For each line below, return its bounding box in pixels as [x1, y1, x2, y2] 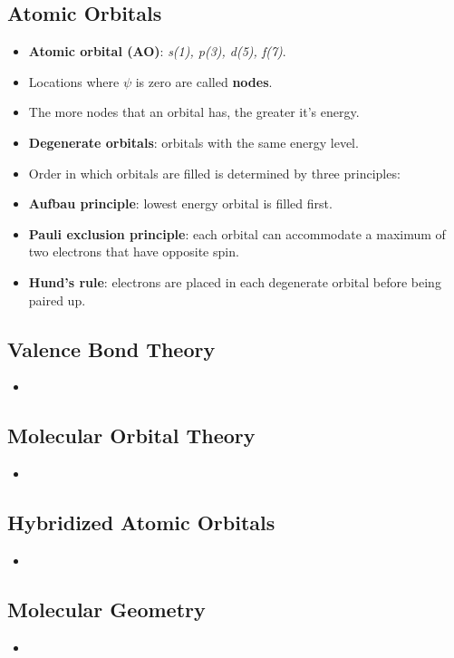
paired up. [28, 290, 86, 309]
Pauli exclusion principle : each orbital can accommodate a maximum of [28, 224, 446, 243]
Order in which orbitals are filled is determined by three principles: [28, 163, 401, 182]
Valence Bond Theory [7, 334, 216, 363]
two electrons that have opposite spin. [28, 242, 239, 261]
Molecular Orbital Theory [7, 421, 256, 450]
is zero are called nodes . [135, 72, 273, 91]
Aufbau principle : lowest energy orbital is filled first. [28, 194, 333, 213]
